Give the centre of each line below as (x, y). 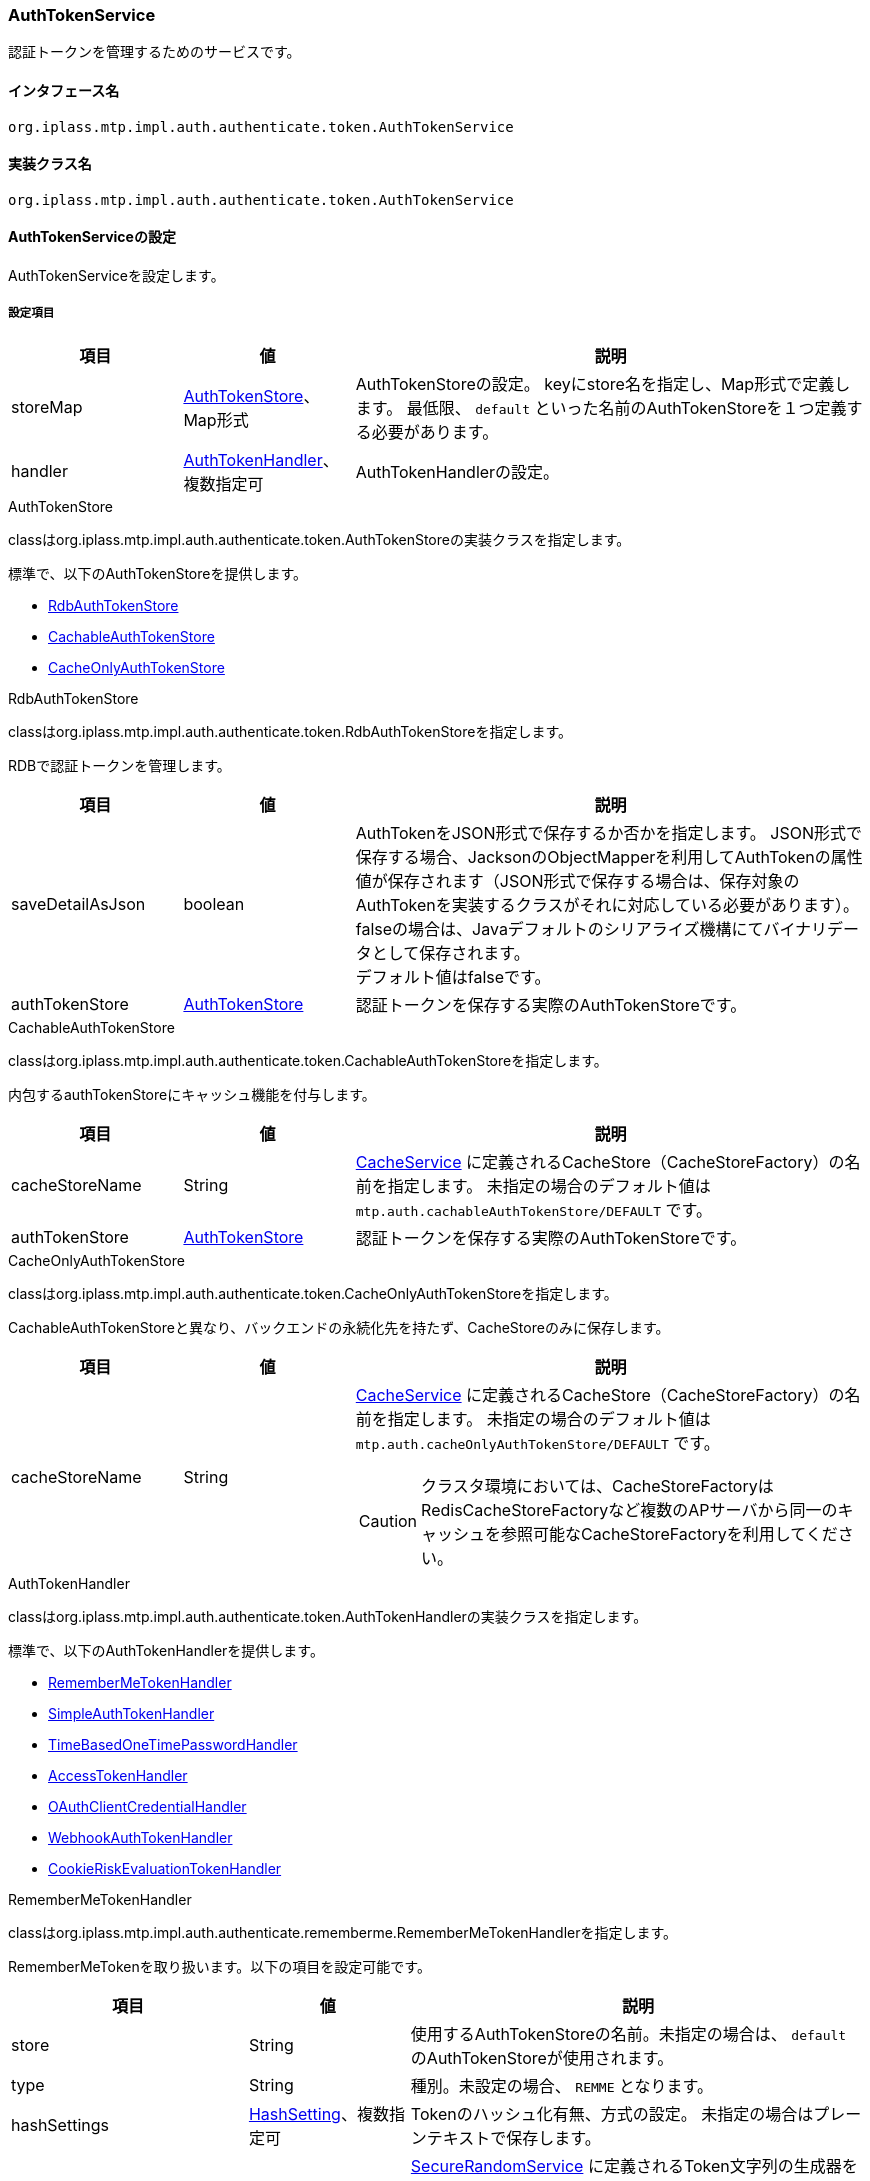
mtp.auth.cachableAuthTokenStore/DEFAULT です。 (533, 1209)
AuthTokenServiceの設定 (92, 237)
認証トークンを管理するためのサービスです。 (154, 52)
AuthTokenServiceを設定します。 (116, 276)
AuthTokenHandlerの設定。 (457, 471)
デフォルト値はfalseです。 (453, 976)
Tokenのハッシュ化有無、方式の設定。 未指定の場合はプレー (636, 2113)
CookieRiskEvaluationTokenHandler (165, 1868)
